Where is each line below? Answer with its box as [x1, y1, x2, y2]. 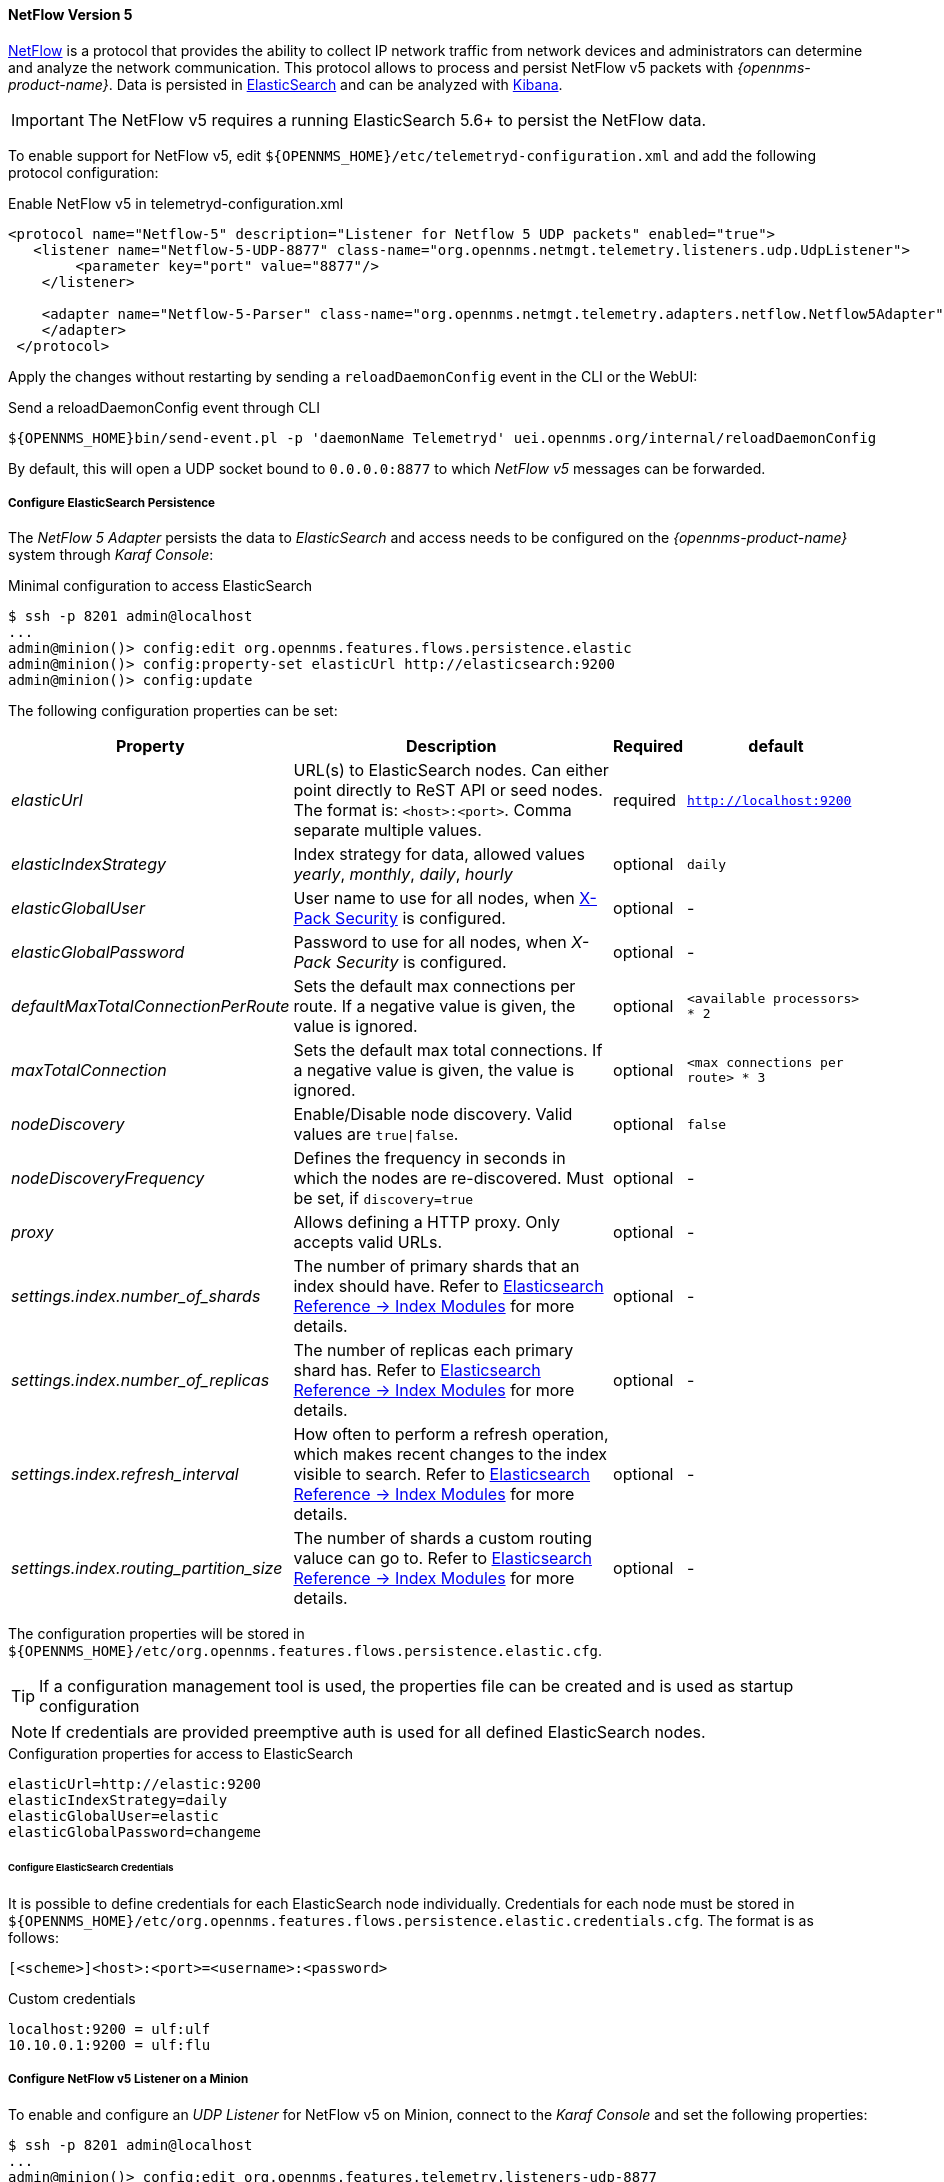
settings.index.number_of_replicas [11, 1370, 270, 1391]
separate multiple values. [293, 820, 482, 841]
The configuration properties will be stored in [8, 1625, 305, 1643]
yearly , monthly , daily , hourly [293, 864, 513, 885]
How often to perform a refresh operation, [293, 1424, 609, 1445]
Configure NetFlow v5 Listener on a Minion [8, 2072, 249, 2087]
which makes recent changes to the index [293, 1444, 608, 1465]
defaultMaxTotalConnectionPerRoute [11, 996, 290, 1017]
